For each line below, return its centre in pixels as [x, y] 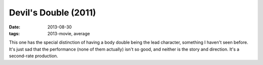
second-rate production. [34, 56]
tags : [14, 33]
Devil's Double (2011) [53, 13]
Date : [15, 27]
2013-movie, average [69, 33]
